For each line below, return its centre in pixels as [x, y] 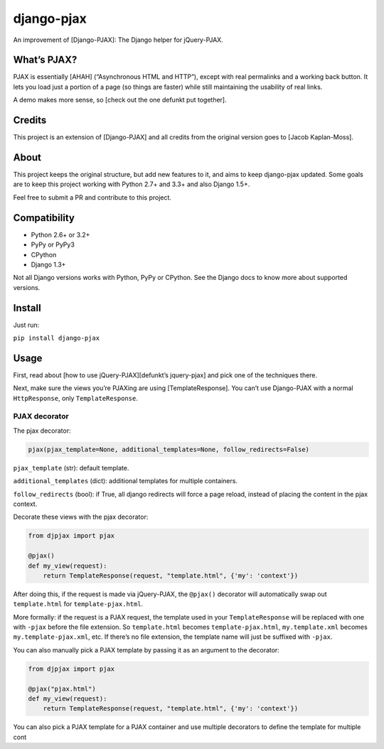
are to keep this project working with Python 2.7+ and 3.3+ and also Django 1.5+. [132, 184]
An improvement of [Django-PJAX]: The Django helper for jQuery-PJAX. [118, 40]
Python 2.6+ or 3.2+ [60, 235]
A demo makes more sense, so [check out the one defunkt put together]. [120, 100]
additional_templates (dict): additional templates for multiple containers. [126, 481]
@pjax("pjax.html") [62, 689]
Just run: [26, 325]
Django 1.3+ [48, 264]
